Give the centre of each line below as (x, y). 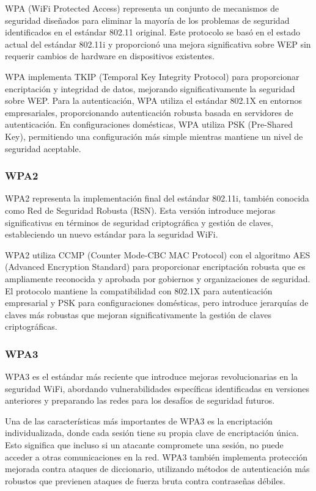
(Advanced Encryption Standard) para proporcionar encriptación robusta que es (155, 267)
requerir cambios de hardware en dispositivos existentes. (110, 56)
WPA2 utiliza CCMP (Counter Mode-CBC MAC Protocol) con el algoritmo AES (158, 254)
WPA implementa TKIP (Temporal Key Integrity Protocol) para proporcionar (152, 76)
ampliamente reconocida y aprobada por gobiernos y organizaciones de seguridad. (158, 278)
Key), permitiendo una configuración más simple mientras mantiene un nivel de (154, 136)
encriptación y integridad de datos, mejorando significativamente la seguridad (150, 88)
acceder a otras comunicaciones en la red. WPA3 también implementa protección (156, 456)
